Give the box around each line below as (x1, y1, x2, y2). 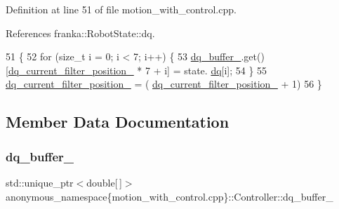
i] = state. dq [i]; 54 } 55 (164, 62, 267, 77)
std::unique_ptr (6, 175, 74, 189)
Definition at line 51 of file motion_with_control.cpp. (6, 2, 237, 16)
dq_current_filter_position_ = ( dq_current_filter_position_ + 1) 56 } (6, 76, 322, 91)
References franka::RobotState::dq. (6, 25, 155, 40)
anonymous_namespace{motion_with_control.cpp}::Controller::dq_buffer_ (6, 189, 333, 203)
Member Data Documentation (6, 111, 230, 133)
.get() (241, 49, 265, 64)
